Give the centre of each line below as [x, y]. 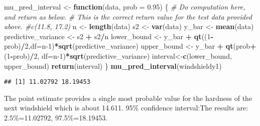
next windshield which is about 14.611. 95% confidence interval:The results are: [126, 108]
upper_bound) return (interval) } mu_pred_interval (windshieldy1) [113, 66]
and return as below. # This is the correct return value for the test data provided [128, 16]
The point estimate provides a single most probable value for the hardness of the [128, 98]
